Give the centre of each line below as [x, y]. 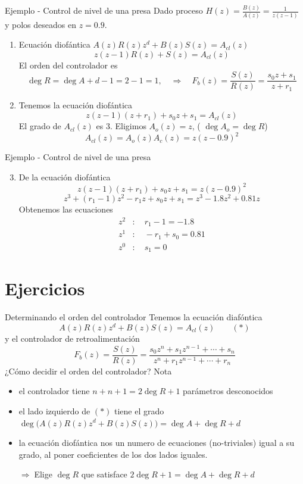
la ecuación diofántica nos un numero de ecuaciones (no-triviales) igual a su [157, 443]
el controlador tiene [54, 391]
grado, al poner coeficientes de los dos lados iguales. [113, 454]
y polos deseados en [40, 24]
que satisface [104, 474]
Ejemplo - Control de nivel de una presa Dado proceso [104, 10]
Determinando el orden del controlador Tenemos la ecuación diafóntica [134, 317]
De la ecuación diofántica [65, 177]
